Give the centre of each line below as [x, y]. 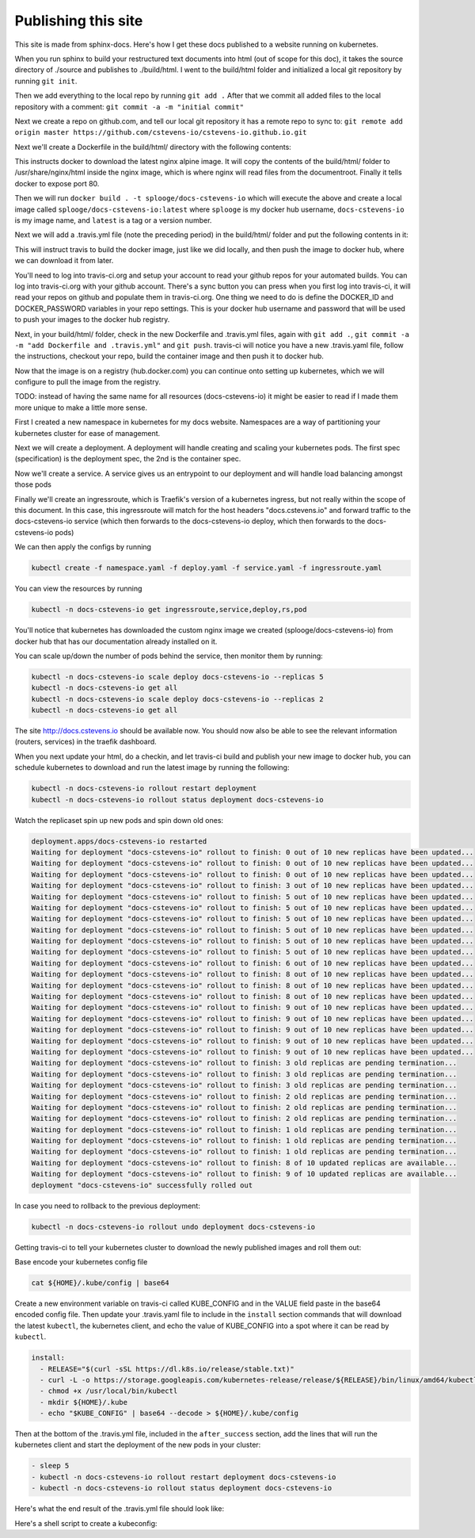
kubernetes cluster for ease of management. [87, 433]
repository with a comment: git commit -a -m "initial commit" [129, 106]
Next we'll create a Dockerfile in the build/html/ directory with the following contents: [153, 147]
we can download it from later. [64, 261]
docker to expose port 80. [57, 183]
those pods [33, 484]
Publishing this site [79, 21]
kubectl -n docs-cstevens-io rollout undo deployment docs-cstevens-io [173, 1226]
